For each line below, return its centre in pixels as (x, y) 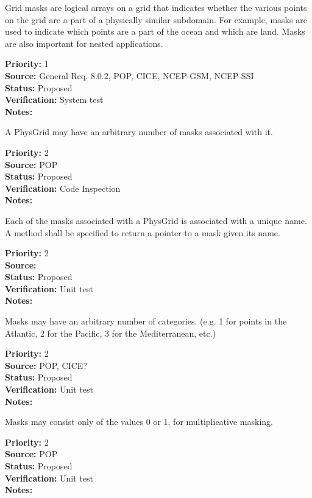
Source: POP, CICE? (46, 365)
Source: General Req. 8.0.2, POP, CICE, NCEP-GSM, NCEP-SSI (129, 75)
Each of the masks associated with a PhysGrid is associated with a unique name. (156, 220)
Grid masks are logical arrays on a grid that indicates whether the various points (156, 7)
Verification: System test (54, 100)
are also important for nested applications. (84, 43)
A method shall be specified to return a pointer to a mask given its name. (143, 232)
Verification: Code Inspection (63, 188)
